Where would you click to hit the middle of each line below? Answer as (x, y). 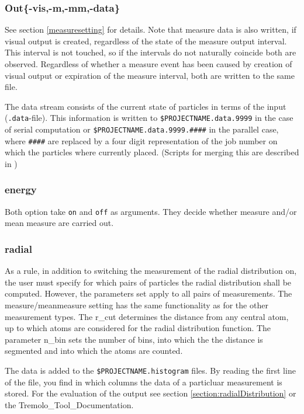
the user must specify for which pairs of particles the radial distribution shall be (148, 282)
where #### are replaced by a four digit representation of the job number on (141, 140)
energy (21, 189)
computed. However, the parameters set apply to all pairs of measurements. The (148, 293)
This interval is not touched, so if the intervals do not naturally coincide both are (151, 52)
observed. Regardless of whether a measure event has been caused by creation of (148, 64)
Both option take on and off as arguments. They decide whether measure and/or (151, 211)
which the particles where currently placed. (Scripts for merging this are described (152, 152)
